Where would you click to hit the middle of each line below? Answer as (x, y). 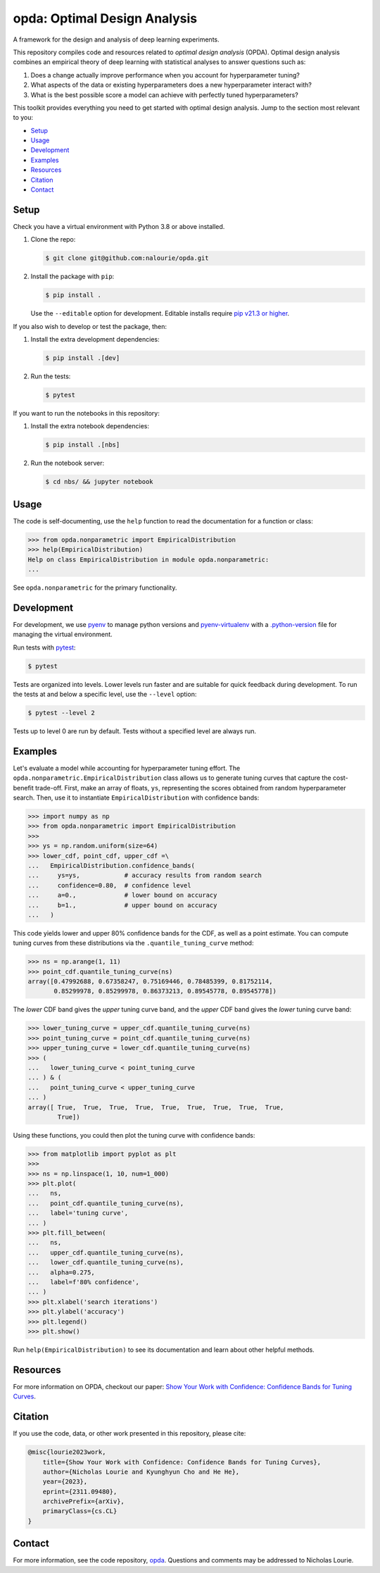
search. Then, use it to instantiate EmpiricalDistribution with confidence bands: (136, 798)
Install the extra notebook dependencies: (90, 426)
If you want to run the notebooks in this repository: (86, 413)
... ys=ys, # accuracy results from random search (145, 876)
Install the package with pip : (72, 276)
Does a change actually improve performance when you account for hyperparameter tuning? (165, 75)
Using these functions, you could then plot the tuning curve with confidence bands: (134, 1135)
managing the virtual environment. (63, 635)
